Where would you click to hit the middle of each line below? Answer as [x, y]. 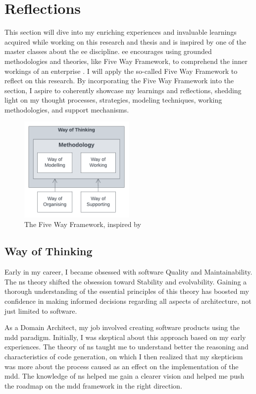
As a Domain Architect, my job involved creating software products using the [122, 327]
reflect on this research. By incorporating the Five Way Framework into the [119, 81]
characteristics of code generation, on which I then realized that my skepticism [124, 356]
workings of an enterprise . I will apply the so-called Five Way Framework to [121, 71]
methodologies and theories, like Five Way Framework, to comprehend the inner [126, 61]
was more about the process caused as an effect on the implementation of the [122, 366]
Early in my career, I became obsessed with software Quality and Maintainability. [128, 272]
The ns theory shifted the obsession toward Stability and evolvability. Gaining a [126, 281]
